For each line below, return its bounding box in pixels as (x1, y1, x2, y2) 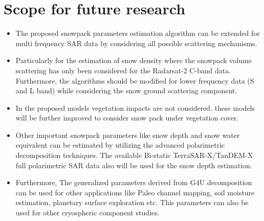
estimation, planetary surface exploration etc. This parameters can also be (15, 197, 249, 208)
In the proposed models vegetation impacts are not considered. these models (15, 102, 255, 113)
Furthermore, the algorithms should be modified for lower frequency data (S (15, 75, 254, 86)
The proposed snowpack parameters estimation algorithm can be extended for (15, 28, 260, 38)
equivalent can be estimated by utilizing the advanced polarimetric (15, 139, 225, 150)
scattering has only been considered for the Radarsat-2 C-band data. (15, 65, 231, 75)
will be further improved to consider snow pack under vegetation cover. (15, 112, 239, 123)
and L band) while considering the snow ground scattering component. (15, 85, 237, 96)
